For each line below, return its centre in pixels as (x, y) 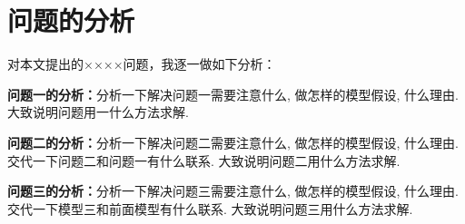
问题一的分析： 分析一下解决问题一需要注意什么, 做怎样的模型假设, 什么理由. (233, 94)
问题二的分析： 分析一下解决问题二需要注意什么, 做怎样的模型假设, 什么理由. (233, 142)
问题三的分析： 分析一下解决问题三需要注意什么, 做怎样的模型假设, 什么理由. (233, 191)
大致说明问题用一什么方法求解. (98, 112)
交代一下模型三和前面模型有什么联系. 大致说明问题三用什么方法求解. (210, 208)
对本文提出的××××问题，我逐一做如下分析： (142, 64)
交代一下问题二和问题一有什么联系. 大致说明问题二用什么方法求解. (204, 160)
